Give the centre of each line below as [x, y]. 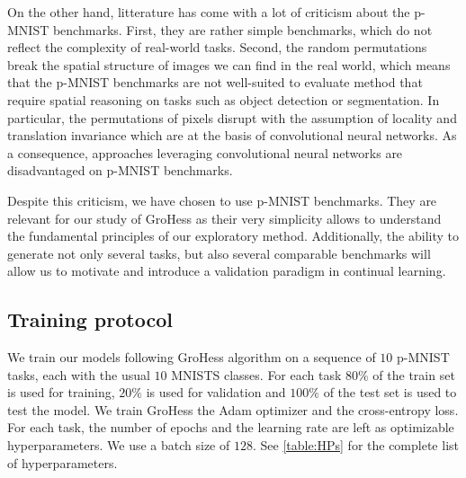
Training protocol [90, 319]
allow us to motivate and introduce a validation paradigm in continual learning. [227, 271]
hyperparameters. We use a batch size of [119, 445]
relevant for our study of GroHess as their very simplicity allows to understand [224, 218]
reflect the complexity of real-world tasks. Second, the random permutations [217, 47]
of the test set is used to [390, 392]
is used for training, [61, 392]
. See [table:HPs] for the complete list [355, 445]
